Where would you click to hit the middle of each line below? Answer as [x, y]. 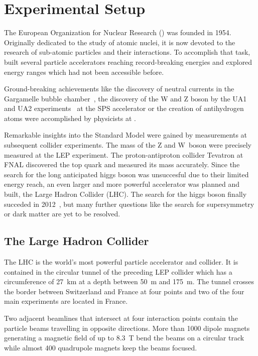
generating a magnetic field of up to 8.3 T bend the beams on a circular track [124, 338]
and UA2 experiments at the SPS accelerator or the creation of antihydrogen [124, 108]
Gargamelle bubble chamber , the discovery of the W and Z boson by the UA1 [125, 98]
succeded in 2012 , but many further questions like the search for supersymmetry [129, 204]
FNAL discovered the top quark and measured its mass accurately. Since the [122, 164]
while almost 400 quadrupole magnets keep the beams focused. [101, 347]
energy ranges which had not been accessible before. [84, 72]
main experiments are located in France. [66, 301]
